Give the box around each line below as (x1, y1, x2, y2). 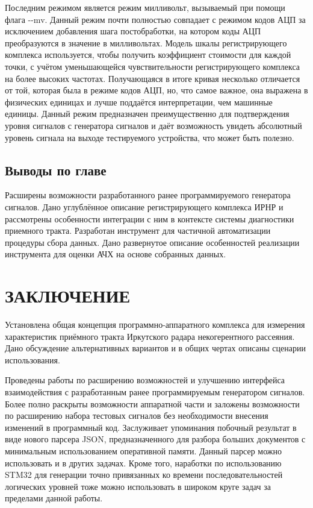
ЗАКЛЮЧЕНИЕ (5, 283, 131, 308)
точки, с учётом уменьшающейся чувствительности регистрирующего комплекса (5, 60, 300, 72)
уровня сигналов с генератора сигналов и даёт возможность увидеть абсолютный (5, 119, 302, 131)
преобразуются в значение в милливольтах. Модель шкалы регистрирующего (5, 36, 287, 49)
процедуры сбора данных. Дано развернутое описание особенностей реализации (5, 236, 300, 248)
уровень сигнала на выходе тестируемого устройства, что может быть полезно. (5, 131, 294, 143)
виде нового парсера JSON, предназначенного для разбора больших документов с (5, 433, 306, 445)
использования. (5, 353, 60, 366)
